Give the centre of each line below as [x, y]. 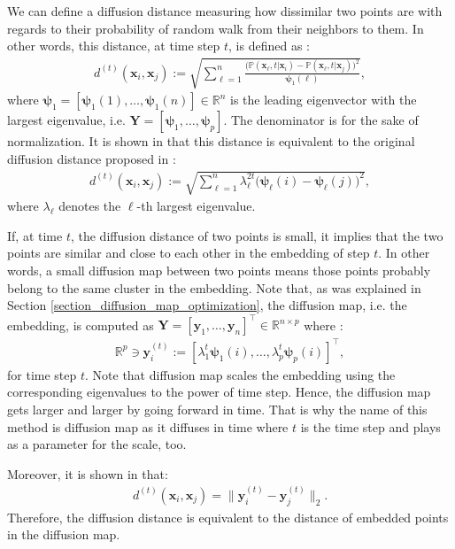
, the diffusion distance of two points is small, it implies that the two [257, 235]
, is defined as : [269, 46]
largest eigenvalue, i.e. [66, 120]
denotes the [90, 206]
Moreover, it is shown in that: [88, 473]
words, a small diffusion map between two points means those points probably [219, 270]
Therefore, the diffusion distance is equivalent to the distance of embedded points [228, 517]
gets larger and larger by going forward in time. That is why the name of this [217, 409]
